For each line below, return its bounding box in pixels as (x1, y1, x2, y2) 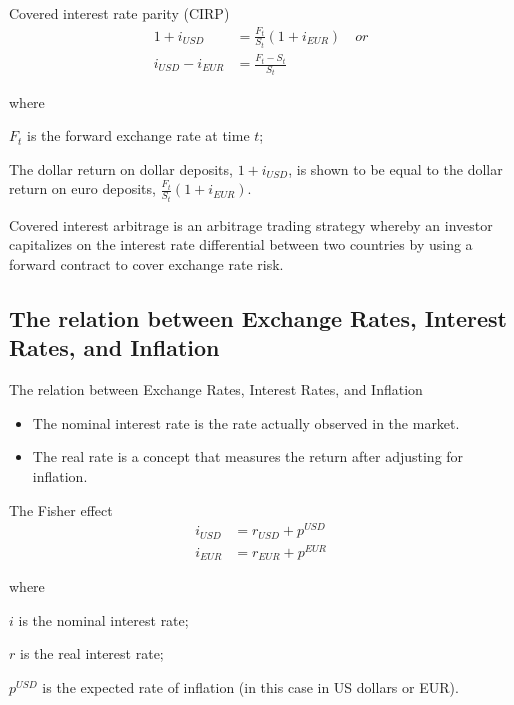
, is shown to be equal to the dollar (288, 158, 503, 179)
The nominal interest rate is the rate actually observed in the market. (32, 412, 460, 433)
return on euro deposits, (9, 178, 156, 199)
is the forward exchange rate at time (27, 125, 250, 146)
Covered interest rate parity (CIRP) (9, 3, 230, 23)
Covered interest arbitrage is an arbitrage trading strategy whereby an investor (9, 214, 493, 235)
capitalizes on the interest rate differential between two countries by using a (9, 234, 473, 255)
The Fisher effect (9, 499, 113, 520)
